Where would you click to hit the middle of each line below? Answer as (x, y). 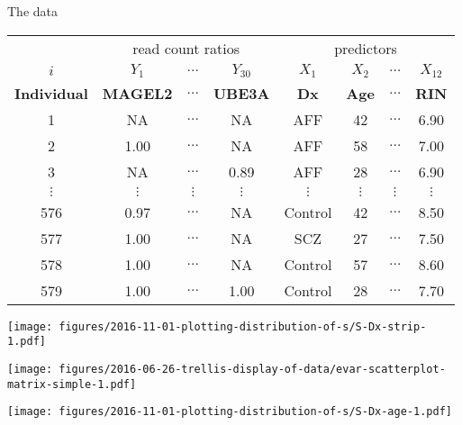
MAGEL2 (137, 93)
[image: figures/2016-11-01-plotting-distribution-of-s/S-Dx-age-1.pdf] (230, 412)
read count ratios (186, 48)
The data (32, 11)
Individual (51, 93)
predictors (366, 48)
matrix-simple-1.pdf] (72, 384)
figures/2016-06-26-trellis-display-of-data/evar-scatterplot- (252, 369)
